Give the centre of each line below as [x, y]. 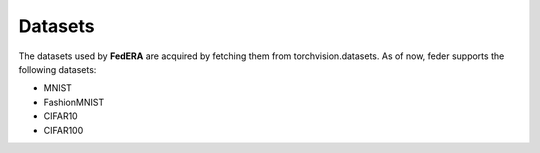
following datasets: [57, 69]
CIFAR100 [63, 130]
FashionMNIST [74, 102]
